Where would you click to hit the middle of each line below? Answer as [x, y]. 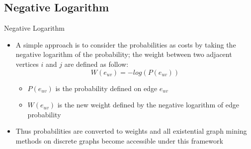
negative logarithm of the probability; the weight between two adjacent [124, 54]
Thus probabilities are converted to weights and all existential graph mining [131, 131]
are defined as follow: [96, 64]
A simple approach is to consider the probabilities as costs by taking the [126, 44]
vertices [27, 64]
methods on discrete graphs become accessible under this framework [119, 140]
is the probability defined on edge [106, 88]
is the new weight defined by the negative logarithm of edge [148, 105]
